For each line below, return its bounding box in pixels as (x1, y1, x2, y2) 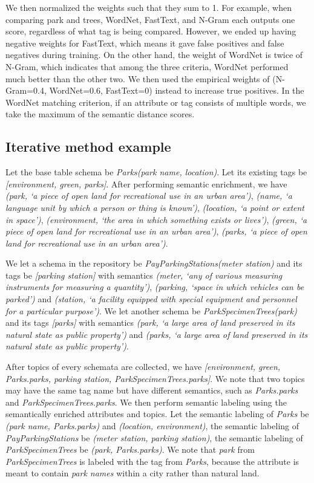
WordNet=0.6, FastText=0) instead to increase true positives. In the (49, 84, 304, 97)
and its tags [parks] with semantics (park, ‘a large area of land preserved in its (5, 316, 295, 329)
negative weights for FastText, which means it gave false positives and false (5, 36, 284, 49)
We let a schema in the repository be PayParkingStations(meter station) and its (5, 257, 303, 270)
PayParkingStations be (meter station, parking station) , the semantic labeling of (5, 431, 303, 444)
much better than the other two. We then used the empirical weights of (5, 72, 270, 85)
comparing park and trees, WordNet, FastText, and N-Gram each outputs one (5, 13, 295, 25)
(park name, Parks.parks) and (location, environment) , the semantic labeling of (5, 420, 299, 432)
